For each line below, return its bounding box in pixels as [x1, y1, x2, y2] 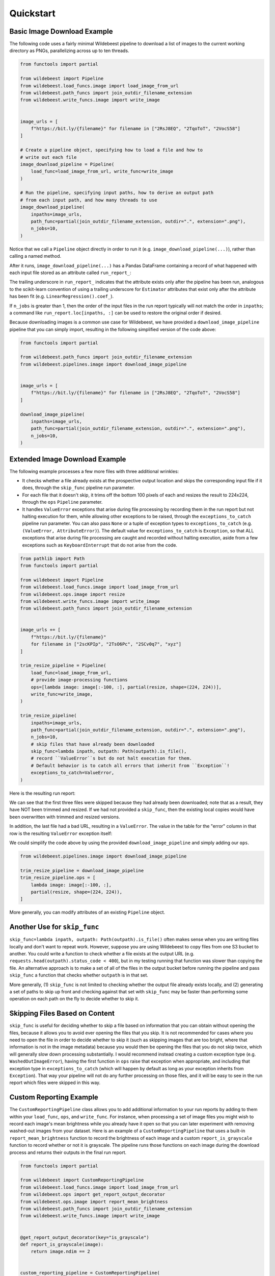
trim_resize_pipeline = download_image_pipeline [20, 868, 144, 873]
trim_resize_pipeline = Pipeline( [20, 662, 106, 669]
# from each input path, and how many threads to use [20, 197, 157, 203]
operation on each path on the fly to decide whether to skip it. [9, 996, 140, 1002]
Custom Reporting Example [9, 1093, 99, 1102]
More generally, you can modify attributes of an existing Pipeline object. [9, 909, 166, 916]
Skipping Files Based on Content [9, 1009, 115, 1018]
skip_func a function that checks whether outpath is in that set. [9, 972, 149, 978]
